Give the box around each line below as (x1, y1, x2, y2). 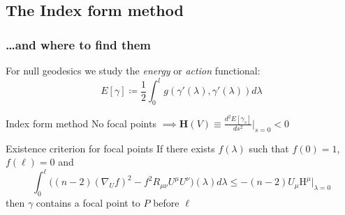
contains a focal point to (36, 196, 140, 210)
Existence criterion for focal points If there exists (6, 141, 215, 155)
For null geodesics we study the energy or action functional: (6, 63, 260, 77)
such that (249, 141, 289, 155)
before (153, 196, 179, 210)
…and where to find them (6, 35, 152, 53)
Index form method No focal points (6, 116, 156, 130)
